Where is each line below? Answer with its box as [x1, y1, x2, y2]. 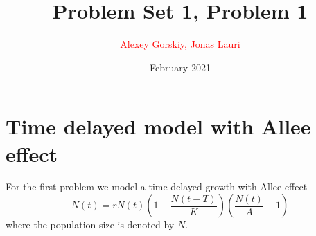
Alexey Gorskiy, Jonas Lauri [120, 37, 240, 51]
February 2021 [150, 60, 211, 74]
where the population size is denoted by [6, 217, 175, 232]
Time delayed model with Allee [6, 112, 311, 140]
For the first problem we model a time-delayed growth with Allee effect [6, 179, 308, 194]
